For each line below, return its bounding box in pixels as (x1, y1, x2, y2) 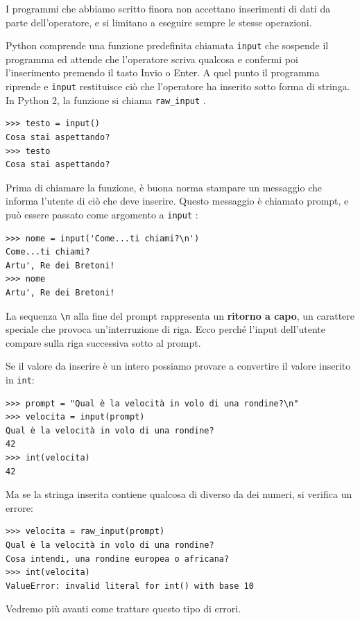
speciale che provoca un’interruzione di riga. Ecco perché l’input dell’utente (6, 322, 325, 336)
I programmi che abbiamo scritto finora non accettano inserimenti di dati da (6, 1, 331, 15)
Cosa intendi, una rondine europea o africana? (6, 553, 230, 564)
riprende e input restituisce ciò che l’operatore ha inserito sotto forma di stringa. (6, 79, 350, 94)
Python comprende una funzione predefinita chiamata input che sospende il (6, 38, 329, 53)
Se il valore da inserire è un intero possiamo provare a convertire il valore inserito (6, 359, 351, 373)
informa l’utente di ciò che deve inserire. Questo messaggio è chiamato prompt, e (6, 193, 349, 208)
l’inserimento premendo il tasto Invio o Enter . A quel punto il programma (6, 65, 320, 80)
